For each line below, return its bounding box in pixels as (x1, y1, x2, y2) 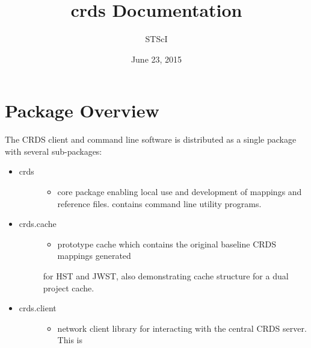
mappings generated (57, 249, 131, 262)
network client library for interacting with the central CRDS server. (57, 322, 307, 334)
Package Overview (5, 98, 159, 123)
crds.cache (19, 217, 57, 230)
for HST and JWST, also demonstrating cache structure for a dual (43, 270, 289, 282)
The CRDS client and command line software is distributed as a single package (5, 133, 297, 146)
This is (57, 334, 82, 346)
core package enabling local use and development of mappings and (57, 185, 302, 198)
